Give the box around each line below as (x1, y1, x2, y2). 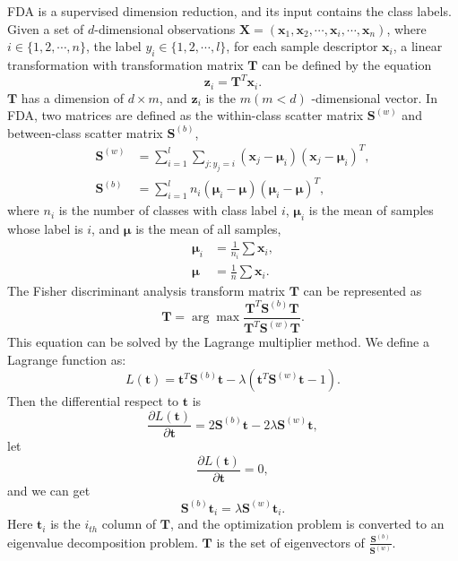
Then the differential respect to (7, 392, 179, 410)
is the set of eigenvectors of (216, 532, 365, 551)
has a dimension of (21, 88, 124, 107)
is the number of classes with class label (58, 201, 278, 220)
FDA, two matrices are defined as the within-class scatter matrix (7, 106, 364, 125)
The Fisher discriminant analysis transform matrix (7, 280, 285, 299)
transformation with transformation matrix (7, 55, 244, 73)
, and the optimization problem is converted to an (170, 514, 445, 533)
